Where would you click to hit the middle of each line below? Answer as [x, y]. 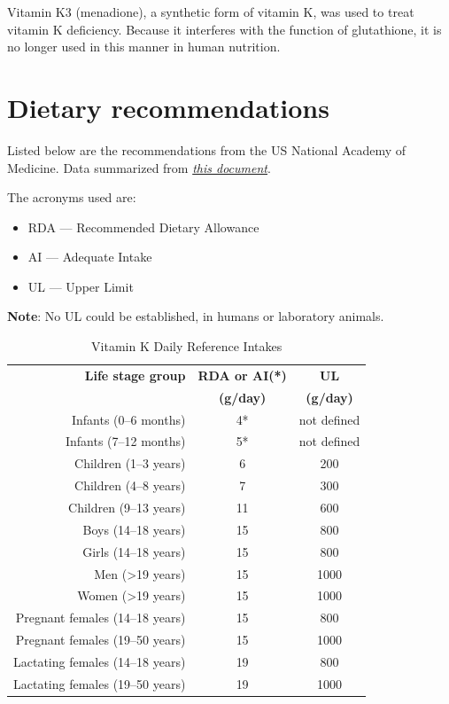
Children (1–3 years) [130, 463]
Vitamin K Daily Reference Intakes [187, 346]
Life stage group [135, 375]
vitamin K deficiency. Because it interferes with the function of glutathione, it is [224, 29]
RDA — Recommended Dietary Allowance [143, 227]
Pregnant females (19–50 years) [101, 640]
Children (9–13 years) [127, 507]
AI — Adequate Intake [90, 257]
